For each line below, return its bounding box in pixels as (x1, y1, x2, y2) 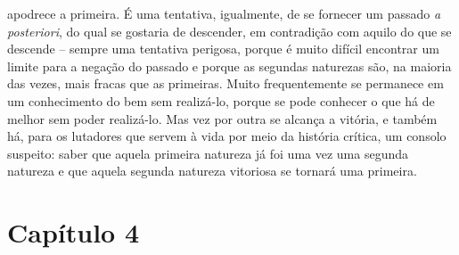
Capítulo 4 (7, 214, 140, 251)
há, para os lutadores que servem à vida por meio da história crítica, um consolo (7, 127, 447, 145)
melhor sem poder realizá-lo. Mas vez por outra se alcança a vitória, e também (7, 109, 438, 127)
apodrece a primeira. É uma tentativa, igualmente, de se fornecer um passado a (7, 4, 441, 22)
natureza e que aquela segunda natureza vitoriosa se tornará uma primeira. (7, 161, 417, 180)
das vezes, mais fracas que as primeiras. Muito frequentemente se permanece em (7, 74, 444, 93)
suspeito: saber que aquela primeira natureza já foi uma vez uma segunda (7, 144, 409, 162)
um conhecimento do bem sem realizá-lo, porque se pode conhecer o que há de (7, 91, 435, 110)
